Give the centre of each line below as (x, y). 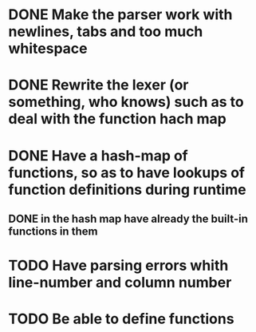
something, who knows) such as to (126, 102)
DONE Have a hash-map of (98, 155)
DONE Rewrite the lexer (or (98, 85)
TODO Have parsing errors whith (118, 266)
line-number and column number (120, 283)
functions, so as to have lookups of (127, 172)
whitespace (48, 49)
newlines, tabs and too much (106, 32)
